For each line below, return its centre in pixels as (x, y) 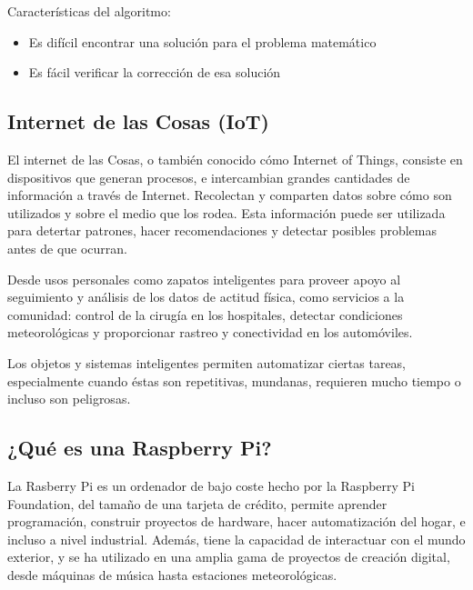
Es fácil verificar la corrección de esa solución (155, 72)
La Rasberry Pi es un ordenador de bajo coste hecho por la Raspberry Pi (211, 485)
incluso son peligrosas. (69, 399)
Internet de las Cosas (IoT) (138, 121)
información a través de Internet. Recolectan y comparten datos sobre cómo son (230, 195)
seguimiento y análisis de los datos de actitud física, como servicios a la (206, 297)
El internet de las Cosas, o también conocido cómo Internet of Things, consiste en (235, 159)
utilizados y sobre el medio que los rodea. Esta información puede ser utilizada (226, 212)
